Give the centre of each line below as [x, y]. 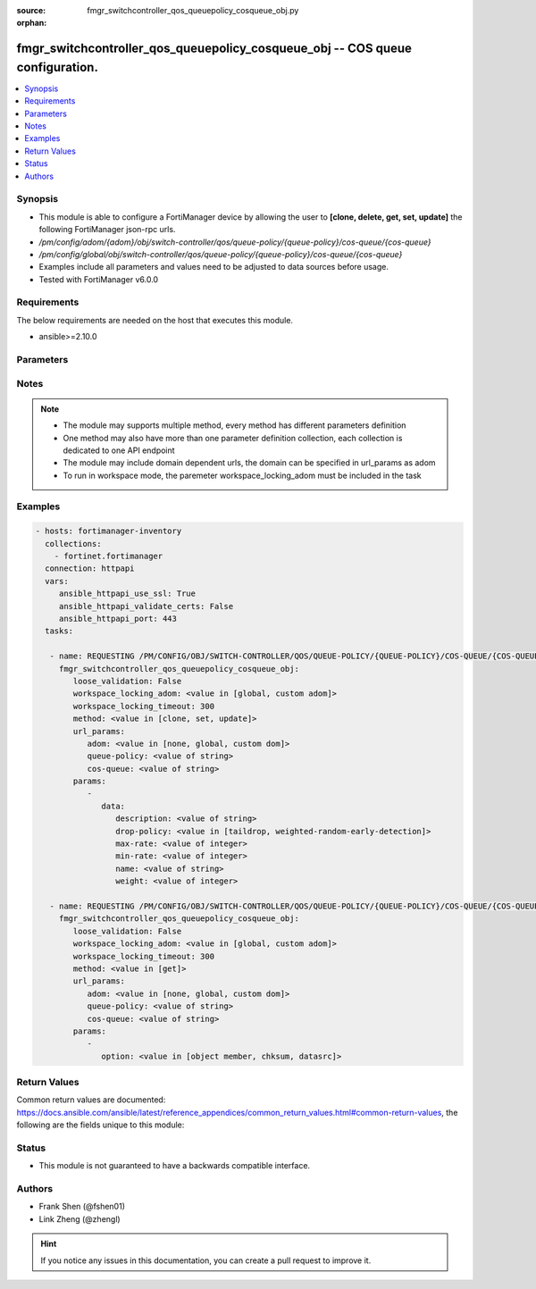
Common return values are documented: [91, 1100]
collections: [73, 544]
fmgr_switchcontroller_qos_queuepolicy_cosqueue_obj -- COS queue [214, 49]
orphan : [32, 23]
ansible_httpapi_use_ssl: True [127, 594]
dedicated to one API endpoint [119, 450]
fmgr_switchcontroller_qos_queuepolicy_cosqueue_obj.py [193, 10]
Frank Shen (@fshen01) [82, 1207]
